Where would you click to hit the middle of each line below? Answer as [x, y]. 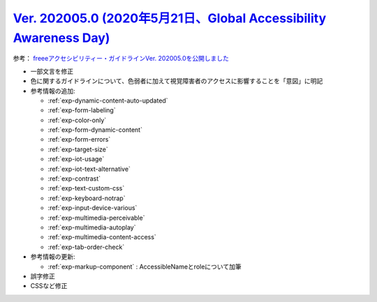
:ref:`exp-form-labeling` [82, 110]
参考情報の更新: [53, 257]
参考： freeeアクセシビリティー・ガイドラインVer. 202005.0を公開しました [121, 59]
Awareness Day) [61, 38]
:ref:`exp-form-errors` [79, 139]
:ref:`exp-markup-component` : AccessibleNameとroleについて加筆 [145, 266]
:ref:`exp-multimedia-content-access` [102, 237]
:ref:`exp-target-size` [78, 149]
